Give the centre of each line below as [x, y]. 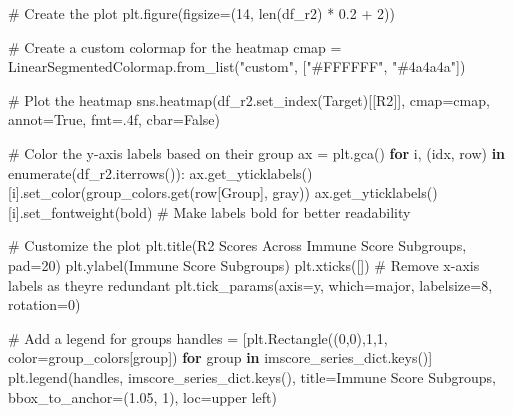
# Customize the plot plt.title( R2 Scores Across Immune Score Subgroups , [237, 245]
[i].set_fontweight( [64, 211]
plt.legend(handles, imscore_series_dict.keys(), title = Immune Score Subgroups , [252, 376]
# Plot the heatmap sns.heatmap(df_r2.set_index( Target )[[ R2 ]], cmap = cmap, [249, 99]
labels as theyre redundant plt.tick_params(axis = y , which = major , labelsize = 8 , [250, 284]
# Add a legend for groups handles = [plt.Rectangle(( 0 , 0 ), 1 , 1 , [198, 337]
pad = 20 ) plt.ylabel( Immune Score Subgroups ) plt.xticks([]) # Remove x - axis [244, 264]
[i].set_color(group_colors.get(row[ [115, 192]
